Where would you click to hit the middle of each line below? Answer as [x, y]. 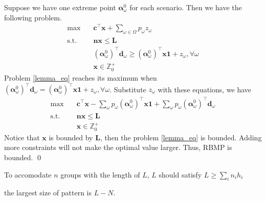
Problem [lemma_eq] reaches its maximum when [81, 77]
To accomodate [28, 174]
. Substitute [128, 89]
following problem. [33, 17]
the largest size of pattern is [48, 193]
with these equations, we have [205, 89]
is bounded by [71, 137]
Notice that [22, 137]
